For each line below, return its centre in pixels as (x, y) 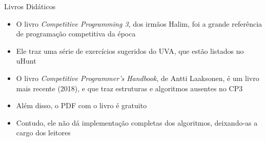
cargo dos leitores (43, 133)
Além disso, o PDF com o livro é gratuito (81, 105)
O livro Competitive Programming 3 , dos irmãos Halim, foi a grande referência (139, 23)
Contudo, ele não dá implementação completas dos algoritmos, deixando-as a (137, 122)
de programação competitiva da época (76, 34)
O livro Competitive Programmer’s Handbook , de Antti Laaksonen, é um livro (138, 78)
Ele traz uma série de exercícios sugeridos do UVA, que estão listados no (130, 51)
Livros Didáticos (30, 6)
